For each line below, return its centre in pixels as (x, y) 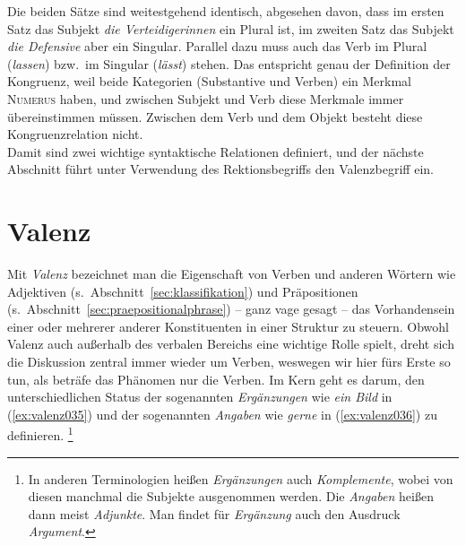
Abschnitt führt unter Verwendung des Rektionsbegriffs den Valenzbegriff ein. (220, 169)
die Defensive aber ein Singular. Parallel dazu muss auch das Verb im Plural (217, 46)
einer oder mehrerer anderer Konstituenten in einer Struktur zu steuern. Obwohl (228, 326)
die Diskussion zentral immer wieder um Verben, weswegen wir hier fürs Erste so (229, 362)
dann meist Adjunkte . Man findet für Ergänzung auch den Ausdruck (214, 513)
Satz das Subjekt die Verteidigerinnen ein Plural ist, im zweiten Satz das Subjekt (231, 28)
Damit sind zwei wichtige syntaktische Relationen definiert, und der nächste (216, 151)
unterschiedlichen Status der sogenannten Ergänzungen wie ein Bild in (200, 397)
